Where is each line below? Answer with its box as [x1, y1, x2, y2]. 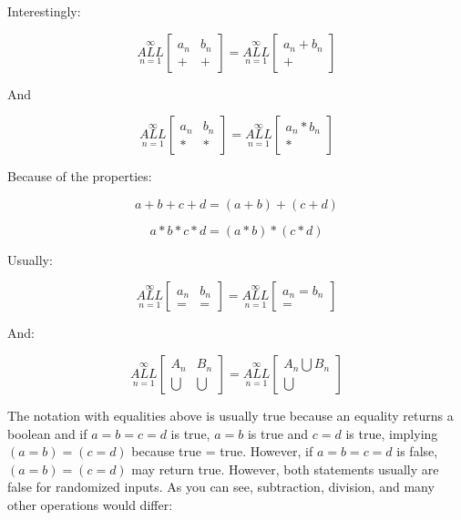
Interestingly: [7, 2, 81, 20]
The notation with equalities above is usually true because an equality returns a [7, 405, 454, 424]
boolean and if [7, 423, 87, 443]
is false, [396, 442, 438, 461]
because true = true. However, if [131, 442, 313, 461]
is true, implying [345, 423, 438, 443]
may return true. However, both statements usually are [131, 459, 439, 478]
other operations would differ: [7, 495, 173, 514]
